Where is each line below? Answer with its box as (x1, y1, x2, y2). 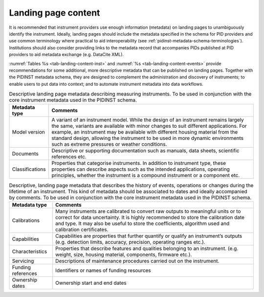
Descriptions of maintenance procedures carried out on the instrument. (55, 257, 220, 264)
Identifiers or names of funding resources (55, 267, 151, 274)
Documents (12, 150, 39, 157)
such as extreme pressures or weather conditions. (51, 141, 167, 148)
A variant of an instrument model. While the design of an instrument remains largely (51, 117, 244, 123)
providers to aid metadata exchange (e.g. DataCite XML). (9, 52, 124, 58)
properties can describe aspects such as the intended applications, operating (51, 166, 230, 173)
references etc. (51, 154, 87, 160)
